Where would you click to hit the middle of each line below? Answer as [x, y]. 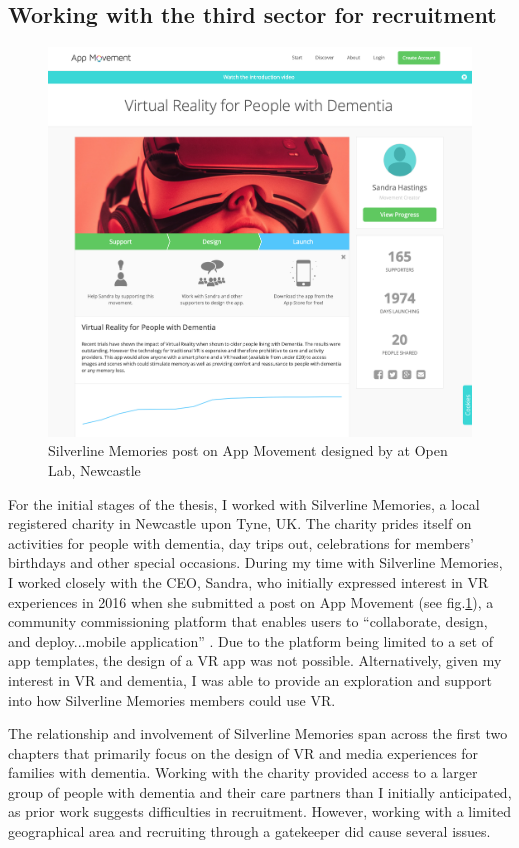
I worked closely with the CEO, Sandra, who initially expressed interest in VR [248, 581]
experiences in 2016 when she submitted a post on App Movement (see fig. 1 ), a [251, 601]
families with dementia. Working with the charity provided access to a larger [243, 772]
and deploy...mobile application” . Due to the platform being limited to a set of [250, 640]
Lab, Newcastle [94, 469]
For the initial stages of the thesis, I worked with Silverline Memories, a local [244, 503]
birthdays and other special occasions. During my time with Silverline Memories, [255, 562]
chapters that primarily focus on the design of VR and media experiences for [243, 752]
